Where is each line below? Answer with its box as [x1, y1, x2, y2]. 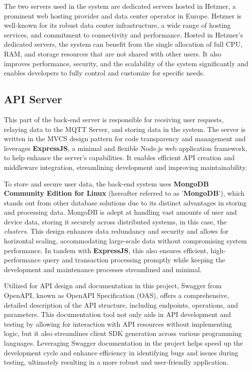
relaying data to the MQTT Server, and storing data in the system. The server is [4, 124, 246, 134]
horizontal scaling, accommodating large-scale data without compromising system [4, 236, 247, 246]
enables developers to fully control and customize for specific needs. [4, 68, 205, 78]
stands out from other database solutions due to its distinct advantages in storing [4, 197, 247, 207]
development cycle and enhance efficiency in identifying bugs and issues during [4, 347, 238, 357]
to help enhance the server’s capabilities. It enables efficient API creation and [4, 152, 235, 163]
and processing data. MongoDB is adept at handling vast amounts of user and [4, 207, 237, 217]
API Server [4, 92, 62, 107]
